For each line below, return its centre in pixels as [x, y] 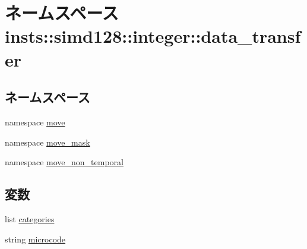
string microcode [35, 239]
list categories [30, 218]
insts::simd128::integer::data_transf [153, 36]
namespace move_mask [48, 142]
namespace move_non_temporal [64, 162]
